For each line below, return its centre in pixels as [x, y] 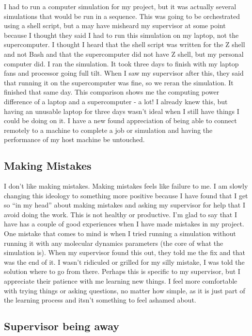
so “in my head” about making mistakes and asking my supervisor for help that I [125, 205]
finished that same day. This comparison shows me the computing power [112, 92]
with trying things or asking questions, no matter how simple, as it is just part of [125, 290]
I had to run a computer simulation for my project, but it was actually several [120, 6]
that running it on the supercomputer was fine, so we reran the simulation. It [119, 82]
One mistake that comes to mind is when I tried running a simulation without [120, 233]
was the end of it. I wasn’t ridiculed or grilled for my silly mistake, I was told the [124, 262]
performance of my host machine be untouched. [74, 139]
